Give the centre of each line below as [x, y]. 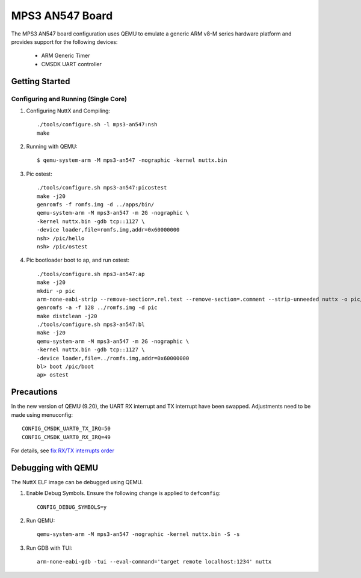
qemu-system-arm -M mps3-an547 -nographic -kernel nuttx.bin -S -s [138, 534]
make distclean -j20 [67, 316]
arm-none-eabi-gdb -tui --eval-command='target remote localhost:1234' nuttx [154, 562]
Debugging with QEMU [55, 468]
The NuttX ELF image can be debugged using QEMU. [77, 482]
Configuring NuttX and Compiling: [68, 111]
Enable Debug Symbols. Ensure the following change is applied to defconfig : [123, 493]
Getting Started [41, 81]
